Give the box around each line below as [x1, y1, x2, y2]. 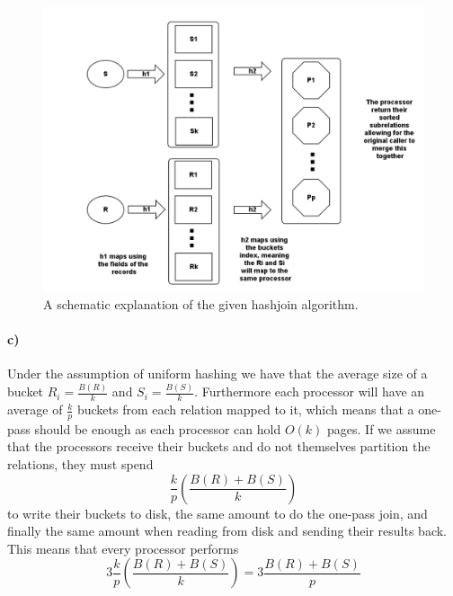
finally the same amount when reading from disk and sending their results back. [7, 521, 448, 540]
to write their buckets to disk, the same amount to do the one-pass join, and [7, 503, 428, 522]
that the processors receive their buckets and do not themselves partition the [7, 437, 431, 456]
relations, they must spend [7, 455, 154, 474]
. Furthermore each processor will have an [194, 382, 425, 401]
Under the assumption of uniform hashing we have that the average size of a [7, 364, 428, 383]
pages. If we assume [327, 419, 436, 438]
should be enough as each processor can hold [34, 419, 281, 438]
